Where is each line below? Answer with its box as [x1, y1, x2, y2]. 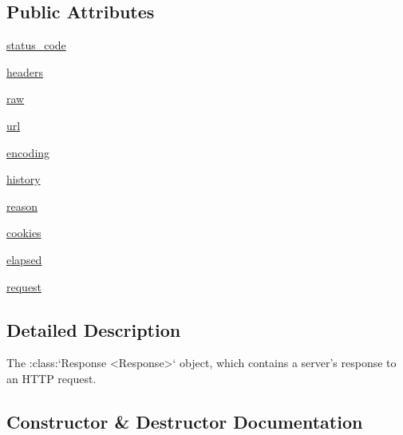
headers [6, 63, 44, 80]
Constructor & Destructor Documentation [6, 409, 363, 433]
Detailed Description [6, 317, 181, 342]
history [6, 171, 41, 188]
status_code [6, 37, 66, 53]
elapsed [6, 251, 42, 267]
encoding [6, 144, 50, 160]
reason [6, 197, 38, 214]
